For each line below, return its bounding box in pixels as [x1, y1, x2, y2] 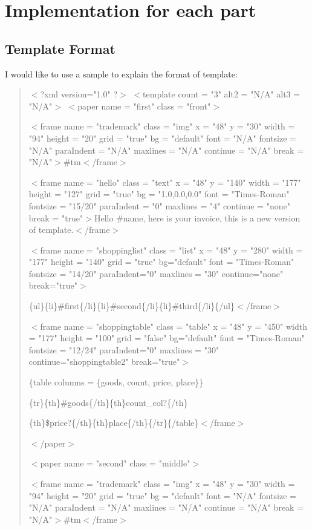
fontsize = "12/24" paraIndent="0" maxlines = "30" [28, 343, 219, 356]
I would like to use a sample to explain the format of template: [5, 67, 238, 80]
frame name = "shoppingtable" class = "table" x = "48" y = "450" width [40, 319, 307, 332]
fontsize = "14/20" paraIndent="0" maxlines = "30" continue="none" [28, 267, 284, 280]
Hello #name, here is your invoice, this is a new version [94, 211, 301, 224]
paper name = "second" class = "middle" [40, 457, 190, 469]
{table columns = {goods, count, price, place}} [28, 376, 204, 388]
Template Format [5, 39, 115, 57]
